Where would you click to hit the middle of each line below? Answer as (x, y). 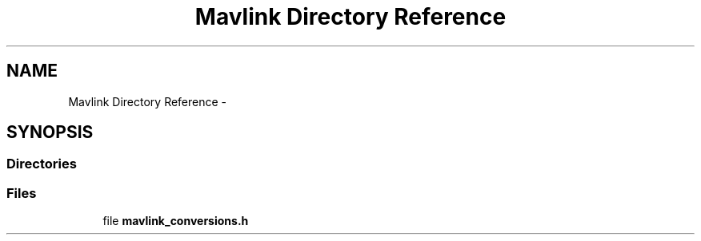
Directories (42, 164)
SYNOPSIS (50, 132)
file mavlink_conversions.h (176, 221)
